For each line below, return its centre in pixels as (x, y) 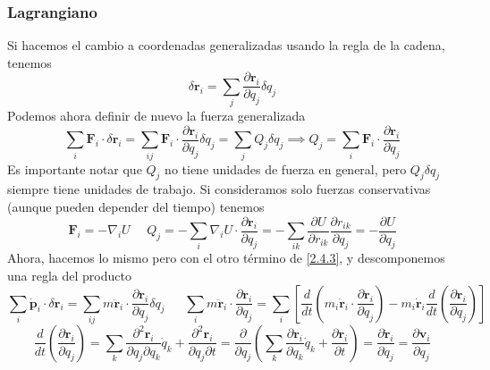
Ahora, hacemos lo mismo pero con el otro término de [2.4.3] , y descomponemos (226, 258)
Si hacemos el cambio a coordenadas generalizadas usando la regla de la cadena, (226, 45)
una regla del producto (69, 276)
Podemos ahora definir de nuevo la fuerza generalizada (156, 116)
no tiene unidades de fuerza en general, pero (286, 168)
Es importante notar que (75, 168)
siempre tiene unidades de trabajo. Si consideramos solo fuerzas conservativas (219, 189)
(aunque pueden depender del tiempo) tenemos (136, 206)
